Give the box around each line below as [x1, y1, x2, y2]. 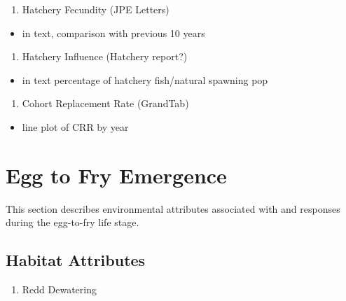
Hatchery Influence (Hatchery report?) [22, 49, 188, 64]
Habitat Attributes [6, 249, 146, 271]
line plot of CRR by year [22, 119, 129, 134]
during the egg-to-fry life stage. [6, 215, 139, 230]
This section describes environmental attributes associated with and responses [6, 201, 340, 216]
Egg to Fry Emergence [6, 160, 227, 189]
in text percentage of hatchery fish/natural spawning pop [22, 72, 268, 87]
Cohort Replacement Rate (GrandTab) [22, 96, 189, 111]
